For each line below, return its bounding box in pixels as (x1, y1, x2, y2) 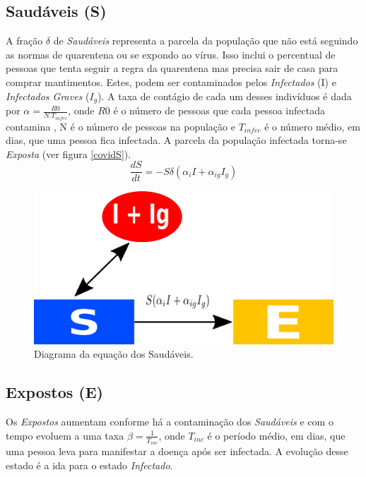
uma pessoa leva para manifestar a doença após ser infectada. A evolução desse (6, 444, 348, 459)
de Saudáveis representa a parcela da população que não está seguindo (53, 33, 358, 48)
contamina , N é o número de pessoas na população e (6, 119, 235, 133)
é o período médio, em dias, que (207, 428, 346, 442)
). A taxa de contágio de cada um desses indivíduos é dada (98, 88, 352, 103)
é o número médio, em (264, 119, 360, 133)
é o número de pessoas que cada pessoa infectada (113, 103, 325, 118)
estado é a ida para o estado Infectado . (6, 457, 173, 472)
